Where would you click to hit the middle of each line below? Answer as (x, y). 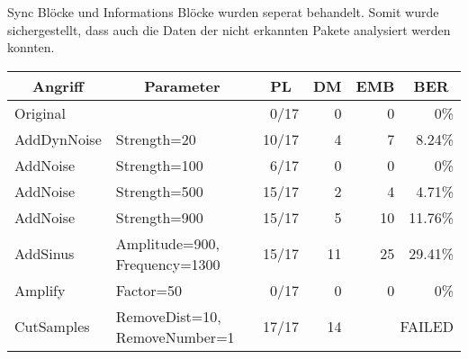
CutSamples (52, 327)
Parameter (182, 85)
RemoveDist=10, (168, 316)
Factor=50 (148, 290)
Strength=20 (156, 139)
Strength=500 (159, 191)
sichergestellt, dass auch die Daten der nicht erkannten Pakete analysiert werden (229, 29)
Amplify (40, 290)
